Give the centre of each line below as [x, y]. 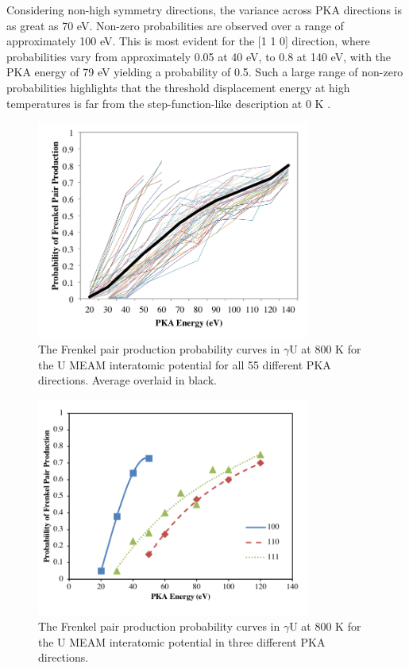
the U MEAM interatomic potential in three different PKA [182, 641]
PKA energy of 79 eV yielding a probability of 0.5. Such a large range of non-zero [205, 72]
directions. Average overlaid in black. [127, 380]
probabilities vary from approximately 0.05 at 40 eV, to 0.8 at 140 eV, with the [199, 56]
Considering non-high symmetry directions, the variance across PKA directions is [204, 10]
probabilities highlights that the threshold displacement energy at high [178, 87]
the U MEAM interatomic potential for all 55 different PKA [185, 364]
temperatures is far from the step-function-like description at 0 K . [169, 103]
